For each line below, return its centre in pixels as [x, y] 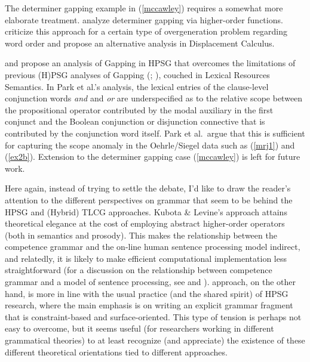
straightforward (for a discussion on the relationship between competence [139, 270]
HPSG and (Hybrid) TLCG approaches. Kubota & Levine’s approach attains [146, 211]
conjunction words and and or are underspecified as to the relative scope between [154, 98]
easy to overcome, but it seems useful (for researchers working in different [139, 328]
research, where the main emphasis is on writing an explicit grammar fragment [149, 305]
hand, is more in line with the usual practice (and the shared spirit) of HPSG [147, 293]
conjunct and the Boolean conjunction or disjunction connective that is [135, 121]
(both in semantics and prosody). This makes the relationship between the [141, 235]
